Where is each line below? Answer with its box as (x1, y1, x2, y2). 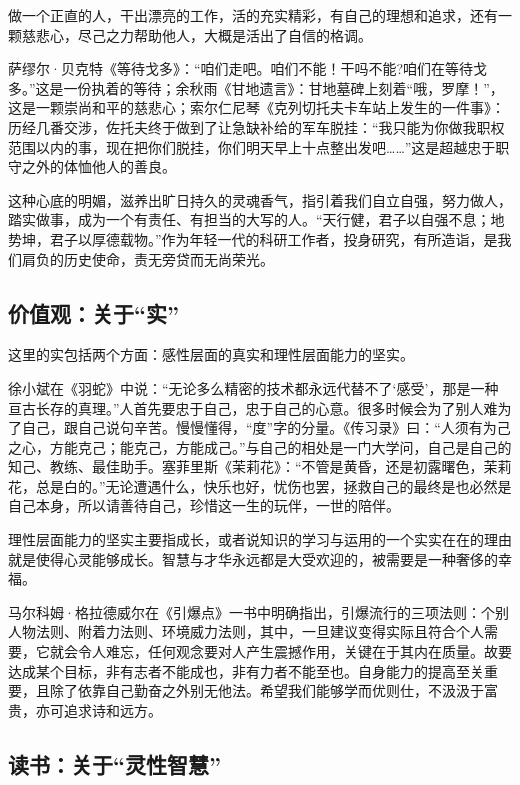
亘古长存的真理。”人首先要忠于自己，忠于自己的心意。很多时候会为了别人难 (8, 397, 498, 418)
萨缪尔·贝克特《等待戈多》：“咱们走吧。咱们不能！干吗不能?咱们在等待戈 (8, 58, 488, 79)
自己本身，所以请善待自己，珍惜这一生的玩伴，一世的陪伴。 (8, 495, 400, 516)
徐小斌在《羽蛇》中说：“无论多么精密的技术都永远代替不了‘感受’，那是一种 (8, 377, 499, 398)
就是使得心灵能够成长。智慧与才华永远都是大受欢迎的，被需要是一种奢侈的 (8, 548, 498, 569)
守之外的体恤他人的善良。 (8, 156, 176, 177)
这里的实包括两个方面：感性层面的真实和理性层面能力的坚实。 (8, 344, 414, 365)
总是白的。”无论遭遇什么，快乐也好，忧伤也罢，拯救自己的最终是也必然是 (35, 475, 512, 496)
